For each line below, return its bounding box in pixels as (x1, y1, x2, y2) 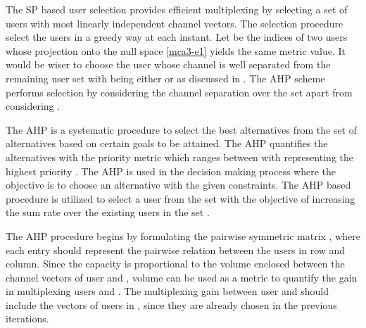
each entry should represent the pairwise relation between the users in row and (6, 242, 346, 257)
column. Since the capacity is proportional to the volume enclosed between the (6, 256, 345, 271)
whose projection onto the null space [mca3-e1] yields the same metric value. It (6, 43, 346, 58)
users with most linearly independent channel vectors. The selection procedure (6, 15, 343, 30)
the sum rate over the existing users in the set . (6, 205, 210, 220)
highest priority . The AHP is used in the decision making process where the (6, 163, 336, 178)
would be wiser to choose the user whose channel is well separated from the (6, 57, 331, 72)
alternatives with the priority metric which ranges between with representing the (6, 149, 353, 164)
